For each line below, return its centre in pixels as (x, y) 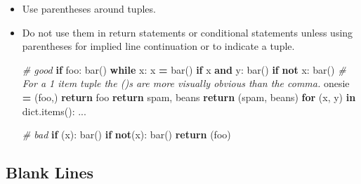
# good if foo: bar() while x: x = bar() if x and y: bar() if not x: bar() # (184, 69)
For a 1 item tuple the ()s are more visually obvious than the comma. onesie (186, 83)
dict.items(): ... (54, 111)
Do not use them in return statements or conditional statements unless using (188, 32)
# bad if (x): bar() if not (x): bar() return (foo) (126, 134)
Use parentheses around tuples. (89, 8)
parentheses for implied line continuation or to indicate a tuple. (158, 46)
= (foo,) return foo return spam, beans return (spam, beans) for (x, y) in (189, 97)
